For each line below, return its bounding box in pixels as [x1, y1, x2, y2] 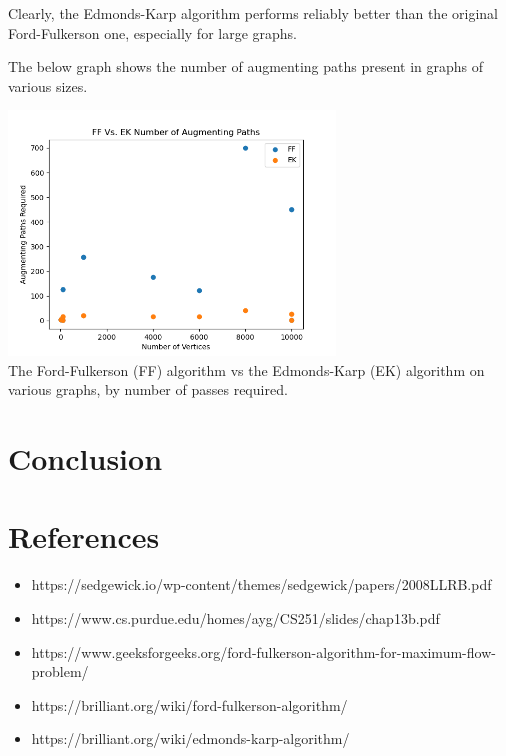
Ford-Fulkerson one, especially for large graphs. [8, 22, 298, 43]
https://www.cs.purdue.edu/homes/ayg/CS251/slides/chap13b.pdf [31, 607, 440, 628]
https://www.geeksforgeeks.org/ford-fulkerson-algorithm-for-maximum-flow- [31, 641, 496, 662]
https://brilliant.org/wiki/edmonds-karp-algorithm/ [31, 728, 350, 749]
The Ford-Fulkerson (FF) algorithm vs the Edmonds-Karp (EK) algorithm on [8, 359, 485, 380]
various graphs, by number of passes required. [8, 379, 288, 400]
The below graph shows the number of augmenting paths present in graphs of [8, 56, 483, 77]
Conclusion [8, 438, 163, 479]
